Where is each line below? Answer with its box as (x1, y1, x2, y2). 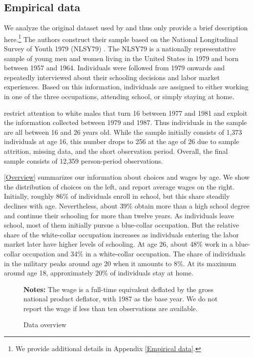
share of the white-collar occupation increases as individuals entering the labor (4, 229, 239, 239)
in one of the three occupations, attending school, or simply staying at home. (4, 91, 234, 102)
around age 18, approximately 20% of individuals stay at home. (4, 268, 193, 278)
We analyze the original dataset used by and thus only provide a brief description (4, 22, 248, 33)
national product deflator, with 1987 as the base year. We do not (23, 294, 218, 304)
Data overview (23, 319, 66, 330)
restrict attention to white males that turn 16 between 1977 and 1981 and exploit (4, 107, 248, 118)
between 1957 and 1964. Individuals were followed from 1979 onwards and (4, 63, 225, 73)
